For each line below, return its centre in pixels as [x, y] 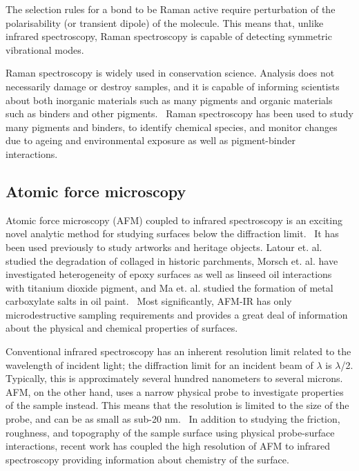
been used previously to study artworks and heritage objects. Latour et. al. [164, 247]
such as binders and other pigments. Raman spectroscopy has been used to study [179, 113]
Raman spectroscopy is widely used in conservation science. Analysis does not [170, 73]
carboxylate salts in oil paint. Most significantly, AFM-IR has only [149, 301]
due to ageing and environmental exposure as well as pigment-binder [151, 140]
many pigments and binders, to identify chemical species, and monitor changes [172, 127]
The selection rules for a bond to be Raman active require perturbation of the [171, 9]
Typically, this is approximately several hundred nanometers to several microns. [174, 378]
